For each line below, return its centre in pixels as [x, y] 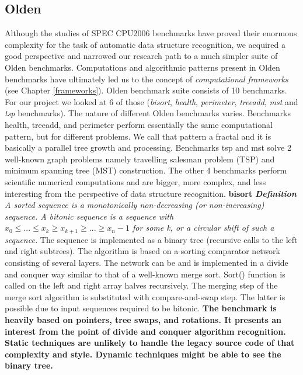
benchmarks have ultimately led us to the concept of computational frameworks [147, 79]
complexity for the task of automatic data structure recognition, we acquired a [145, 44]
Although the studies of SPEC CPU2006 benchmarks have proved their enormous [151, 33]
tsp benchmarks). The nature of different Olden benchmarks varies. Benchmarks [148, 113]
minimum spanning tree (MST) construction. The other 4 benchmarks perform [146, 170]
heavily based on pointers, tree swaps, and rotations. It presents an [143, 319]
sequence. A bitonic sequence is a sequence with [89, 216]
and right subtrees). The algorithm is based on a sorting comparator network [142, 251]
